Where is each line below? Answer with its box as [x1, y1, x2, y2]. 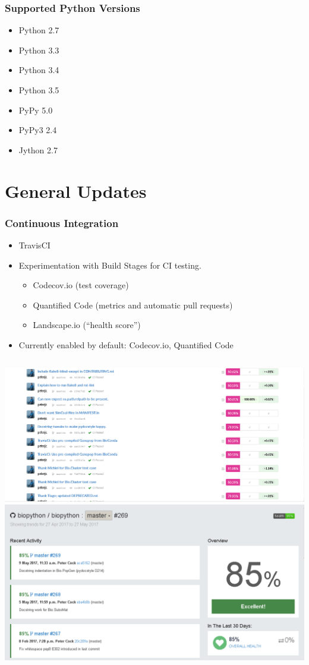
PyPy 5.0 [18, 103, 53, 116]
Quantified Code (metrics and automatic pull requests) [33, 298, 233, 311]
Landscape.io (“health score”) [33, 319, 141, 331]
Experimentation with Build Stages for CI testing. [18, 259, 201, 271]
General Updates [5, 178, 147, 203]
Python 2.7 [18, 24, 59, 36]
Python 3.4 [18, 64, 59, 76]
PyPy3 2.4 [18, 124, 57, 136]
